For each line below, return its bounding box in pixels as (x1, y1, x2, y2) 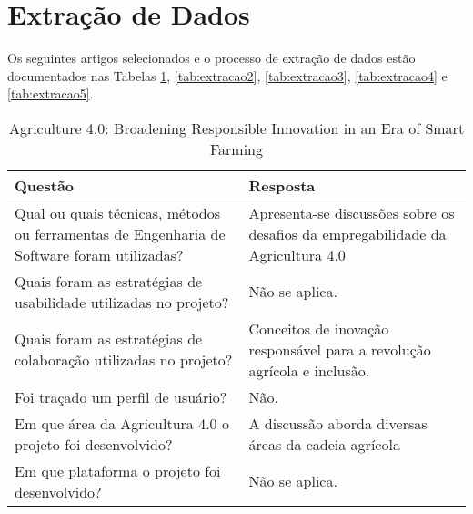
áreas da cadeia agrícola (248, 433, 400, 455)
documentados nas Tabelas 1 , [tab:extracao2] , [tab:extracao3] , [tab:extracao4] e (7, 66, 448, 85)
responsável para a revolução (248, 338, 431, 360)
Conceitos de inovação (248, 317, 389, 339)
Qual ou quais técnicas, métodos (15, 201, 221, 223)
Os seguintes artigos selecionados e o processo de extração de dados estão (7, 48, 416, 67)
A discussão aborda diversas (248, 412, 428, 434)
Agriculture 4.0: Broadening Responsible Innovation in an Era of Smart (8, 117, 465, 139)
